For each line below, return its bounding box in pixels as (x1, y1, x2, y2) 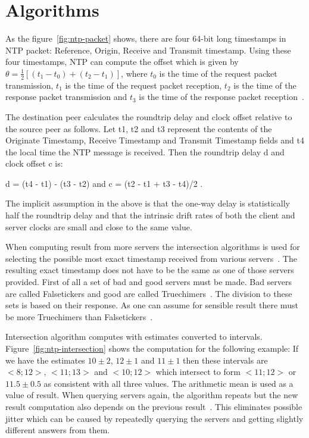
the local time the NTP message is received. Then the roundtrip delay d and (5, 145, 285, 158)
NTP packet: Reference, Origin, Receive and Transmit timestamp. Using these (5, 43, 291, 56)
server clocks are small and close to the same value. (5, 220, 192, 233)
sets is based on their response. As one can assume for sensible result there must (5, 299, 298, 311)
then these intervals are (183, 353, 268, 366)
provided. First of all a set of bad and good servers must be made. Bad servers (5, 276, 292, 288)
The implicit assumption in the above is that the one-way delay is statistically (5, 197, 290, 209)
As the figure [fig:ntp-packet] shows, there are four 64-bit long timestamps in (5, 32, 286, 45)
